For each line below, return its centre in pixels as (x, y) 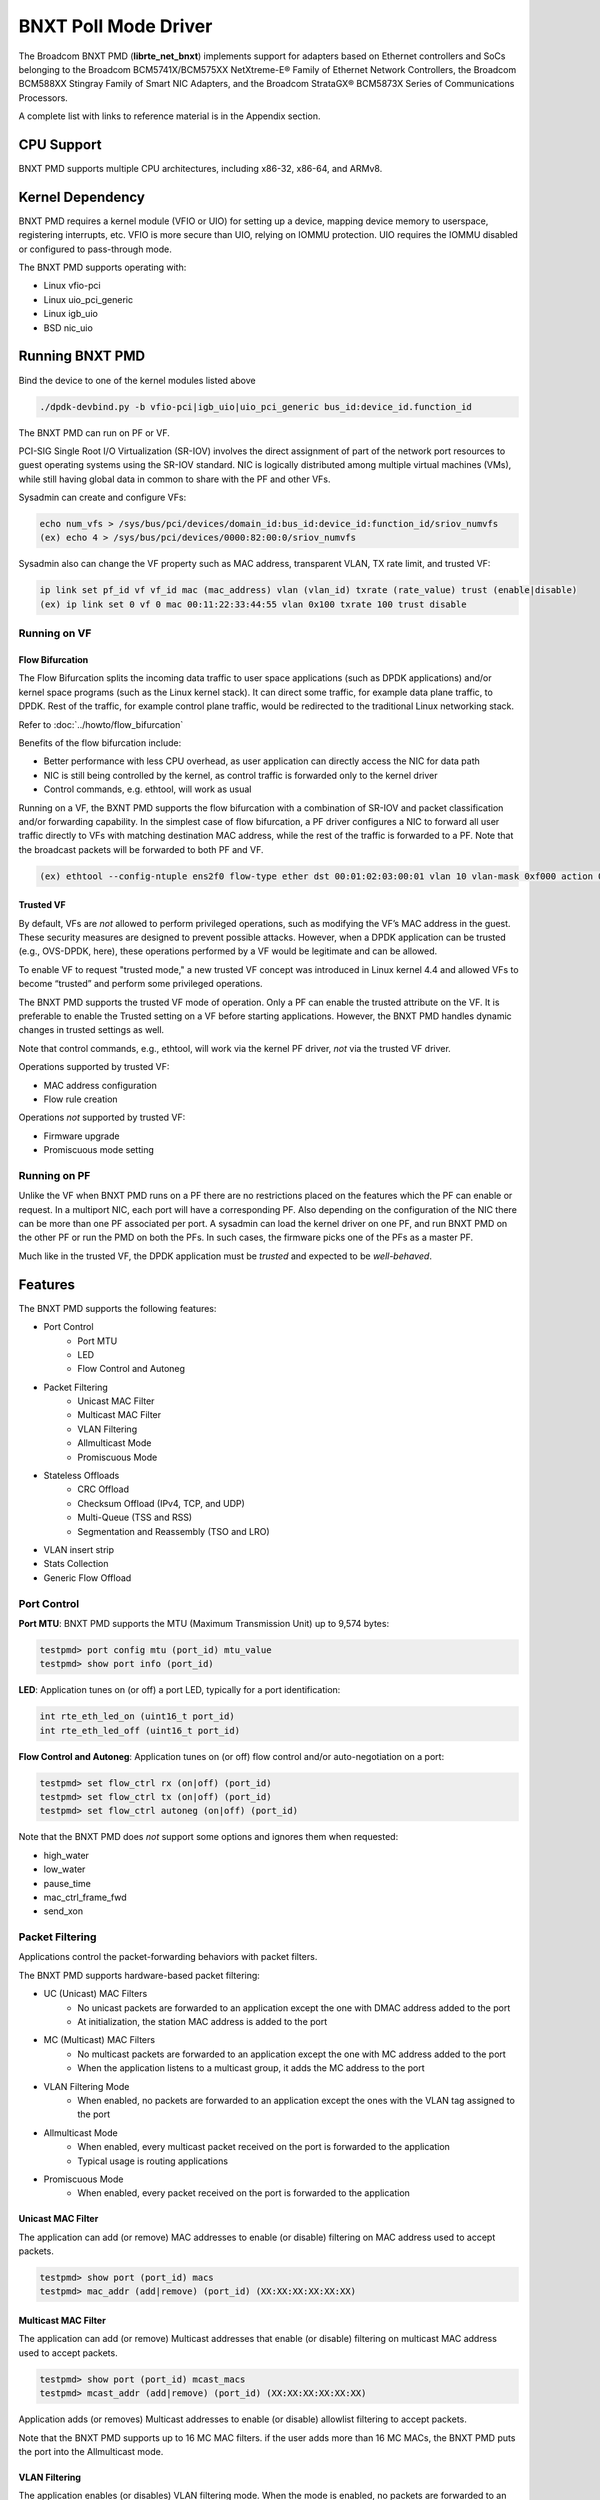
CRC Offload (103, 1489)
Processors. (43, 97)
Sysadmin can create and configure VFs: (102, 497)
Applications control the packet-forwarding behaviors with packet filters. (168, 1957)
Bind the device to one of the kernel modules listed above (137, 380)
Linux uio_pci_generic (88, 299)
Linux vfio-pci (72, 286)
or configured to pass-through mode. (95, 249)
